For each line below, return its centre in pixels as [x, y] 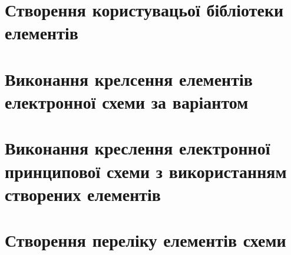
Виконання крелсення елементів [129, 78]
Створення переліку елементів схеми [145, 240]
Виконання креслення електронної [138, 148]
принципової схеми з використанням [146, 171]
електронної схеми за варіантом [127, 101]
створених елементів [83, 194]
